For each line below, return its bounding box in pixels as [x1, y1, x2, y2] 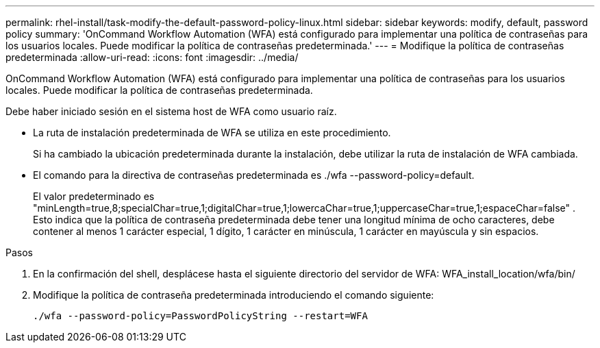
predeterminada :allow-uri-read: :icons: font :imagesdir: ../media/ [5, 51, 299, 63]
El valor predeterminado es [33, 190, 155, 202]
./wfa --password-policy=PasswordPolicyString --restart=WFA [33, 310, 368, 321]
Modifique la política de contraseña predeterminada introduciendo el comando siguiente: [33, 289, 434, 301]
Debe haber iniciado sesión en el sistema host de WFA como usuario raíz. [5, 105, 337, 117]
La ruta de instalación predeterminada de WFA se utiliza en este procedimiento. [33, 127, 391, 138]
